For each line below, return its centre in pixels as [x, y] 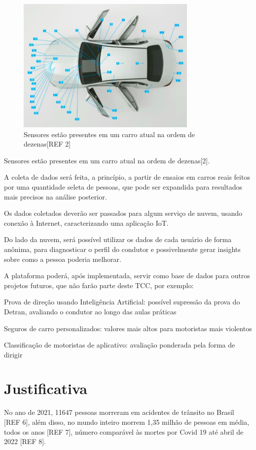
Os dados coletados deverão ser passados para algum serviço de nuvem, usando [123, 213]
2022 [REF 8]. [25, 441]
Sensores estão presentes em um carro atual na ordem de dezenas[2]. [107, 160]
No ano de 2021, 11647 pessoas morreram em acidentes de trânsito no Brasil [119, 412]
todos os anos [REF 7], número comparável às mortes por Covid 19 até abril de [124, 431]
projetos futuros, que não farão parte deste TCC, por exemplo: [99, 285]
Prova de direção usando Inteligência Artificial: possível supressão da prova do [122, 302]
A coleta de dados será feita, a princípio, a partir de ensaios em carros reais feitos [127, 177]
